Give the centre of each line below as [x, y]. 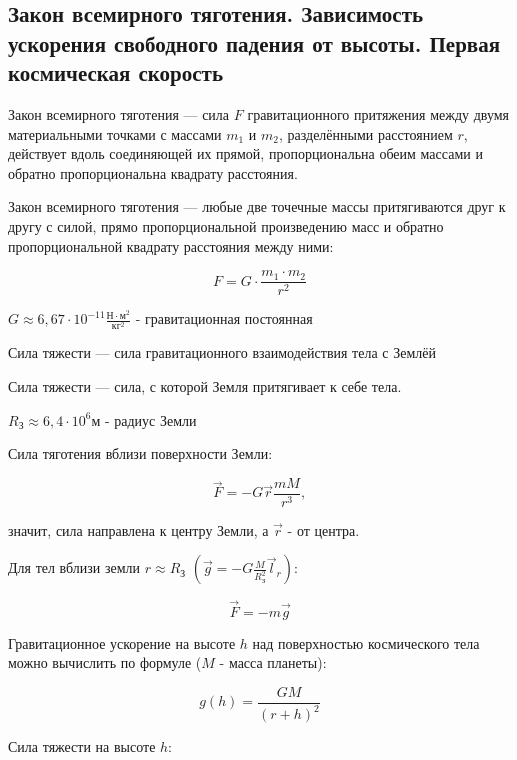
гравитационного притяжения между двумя [378, 113]
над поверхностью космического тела [366, 642]
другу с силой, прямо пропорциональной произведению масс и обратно [226, 225]
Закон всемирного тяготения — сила [119, 113]
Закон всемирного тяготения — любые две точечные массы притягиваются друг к [257, 206]
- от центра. [323, 529]
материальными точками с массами [115, 133]
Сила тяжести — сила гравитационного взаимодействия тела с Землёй [222, 352]
